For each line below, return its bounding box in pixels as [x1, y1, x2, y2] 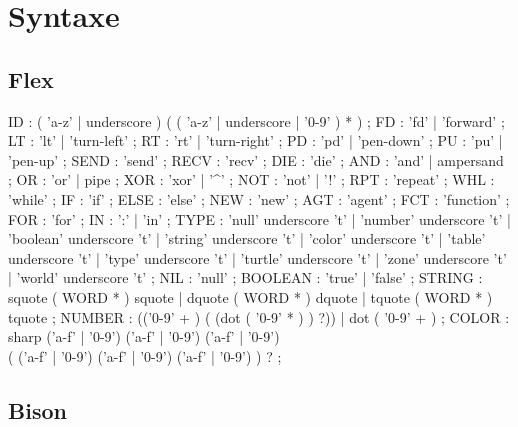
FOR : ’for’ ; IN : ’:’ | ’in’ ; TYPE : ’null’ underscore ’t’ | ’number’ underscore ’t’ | [8, 208, 511, 229]
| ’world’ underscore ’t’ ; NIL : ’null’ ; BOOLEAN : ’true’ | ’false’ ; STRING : [8, 267, 483, 288]
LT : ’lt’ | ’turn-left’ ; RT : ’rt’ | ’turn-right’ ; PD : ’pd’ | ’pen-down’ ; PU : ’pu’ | [8, 130, 503, 151]
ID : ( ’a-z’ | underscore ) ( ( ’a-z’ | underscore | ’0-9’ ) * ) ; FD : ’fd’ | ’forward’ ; [8, 110, 505, 131]
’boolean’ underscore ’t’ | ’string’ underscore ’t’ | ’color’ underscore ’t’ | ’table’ [8, 228, 486, 249]
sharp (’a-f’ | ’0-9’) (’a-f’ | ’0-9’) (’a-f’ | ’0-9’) [8, 326, 280, 347]
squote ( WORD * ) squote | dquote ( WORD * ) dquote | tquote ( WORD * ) [8, 286, 493, 307]
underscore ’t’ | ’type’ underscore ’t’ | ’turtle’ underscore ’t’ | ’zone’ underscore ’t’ [8, 247, 507, 268]
